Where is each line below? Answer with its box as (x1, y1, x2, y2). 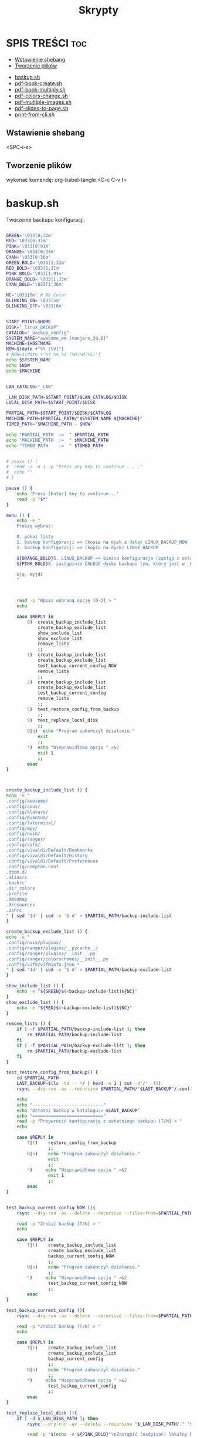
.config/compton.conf (6, 864, 59, 869)
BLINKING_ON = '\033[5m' (6, 297, 62, 304)
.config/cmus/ (6, 804, 41, 810)
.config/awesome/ (6, 798, 49, 804)
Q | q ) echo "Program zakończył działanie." (27, 728, 135, 734)
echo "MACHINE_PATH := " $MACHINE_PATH (6, 437, 109, 443)
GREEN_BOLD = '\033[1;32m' (6, 259, 67, 266)
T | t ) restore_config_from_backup (27, 1140, 117, 1146)
